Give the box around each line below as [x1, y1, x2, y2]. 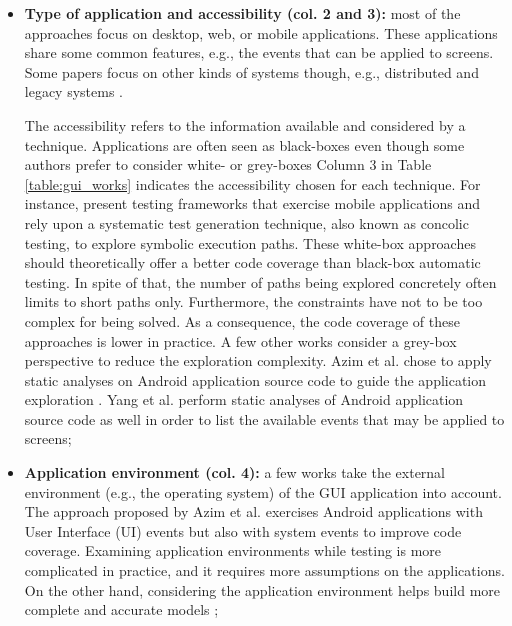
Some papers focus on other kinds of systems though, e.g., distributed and [24, 61, 479, 82]
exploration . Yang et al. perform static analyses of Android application [24, 389, 464, 410]
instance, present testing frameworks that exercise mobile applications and [24, 193, 481, 214]
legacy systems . [24, 81, 124, 102]
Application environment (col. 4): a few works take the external [24, 462, 446, 483]
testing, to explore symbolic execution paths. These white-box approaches [24, 232, 476, 253]
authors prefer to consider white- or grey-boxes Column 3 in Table [24, 154, 432, 175]
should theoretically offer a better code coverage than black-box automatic [24, 252, 481, 273]
